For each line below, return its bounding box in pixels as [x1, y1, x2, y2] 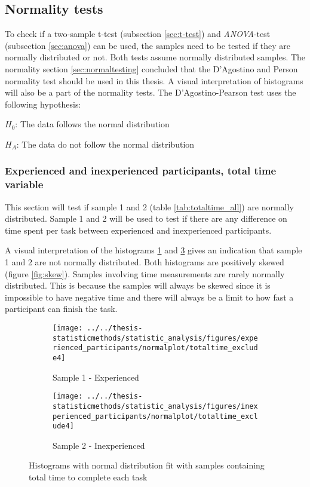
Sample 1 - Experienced [53, 370, 139, 383]
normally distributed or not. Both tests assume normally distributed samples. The [5, 51, 306, 63]
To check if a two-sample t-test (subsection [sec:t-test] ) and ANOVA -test [5, 27, 271, 40]
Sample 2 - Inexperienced [53, 439, 145, 451]
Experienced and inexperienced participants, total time [5, 163, 277, 178]
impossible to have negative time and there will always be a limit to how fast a [5, 290, 294, 303]
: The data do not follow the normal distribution [16, 137, 195, 150]
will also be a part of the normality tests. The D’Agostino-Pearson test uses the [5, 86, 296, 99]
